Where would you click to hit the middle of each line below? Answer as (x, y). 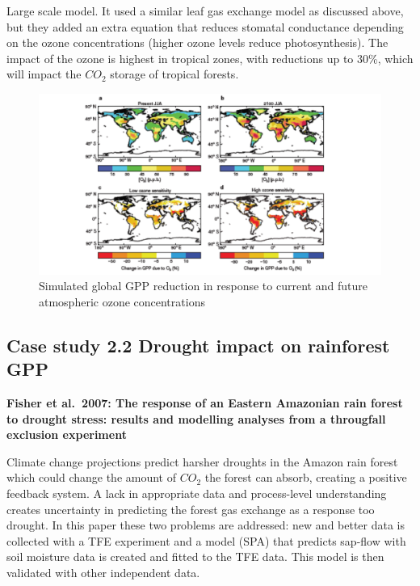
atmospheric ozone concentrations (122, 301)
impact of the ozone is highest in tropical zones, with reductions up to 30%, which (210, 58)
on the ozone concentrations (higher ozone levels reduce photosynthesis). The (197, 42)
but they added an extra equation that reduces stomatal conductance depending (205, 26)
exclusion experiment (67, 434)
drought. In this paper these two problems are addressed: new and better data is (206, 525)
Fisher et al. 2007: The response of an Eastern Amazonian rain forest (205, 402)
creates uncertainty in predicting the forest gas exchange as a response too (191, 509)
